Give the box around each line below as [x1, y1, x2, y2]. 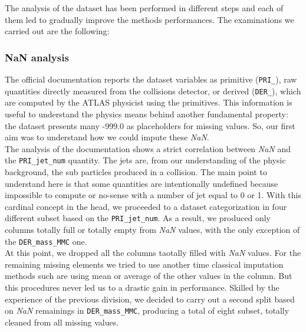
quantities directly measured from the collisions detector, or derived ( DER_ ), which [5, 84, 301, 97]
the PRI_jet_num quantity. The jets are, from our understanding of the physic [5, 154, 286, 166]
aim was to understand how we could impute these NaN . [5, 131, 209, 143]
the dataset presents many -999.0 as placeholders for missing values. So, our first [5, 119, 295, 132]
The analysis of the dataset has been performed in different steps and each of [5, 2, 284, 14]
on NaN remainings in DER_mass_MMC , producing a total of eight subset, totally [5, 304, 289, 317]
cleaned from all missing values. [5, 315, 119, 328]
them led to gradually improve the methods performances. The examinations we [5, 13, 294, 25]
